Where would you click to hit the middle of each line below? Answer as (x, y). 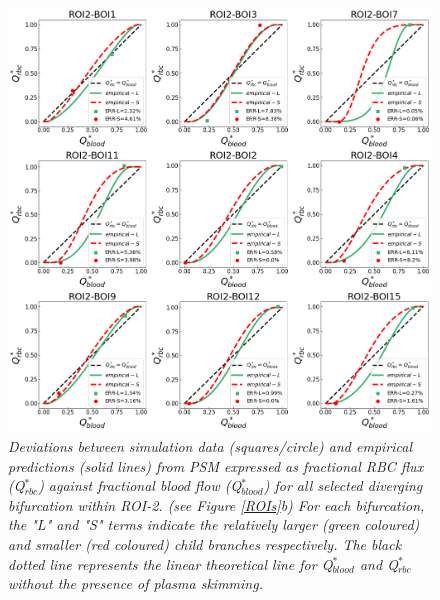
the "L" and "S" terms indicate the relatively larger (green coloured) (214, 524)
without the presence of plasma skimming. (135, 583)
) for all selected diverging (343, 485)
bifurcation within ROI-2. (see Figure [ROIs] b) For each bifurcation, (216, 504)
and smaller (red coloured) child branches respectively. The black (205, 543)
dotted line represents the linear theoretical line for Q (170, 563)
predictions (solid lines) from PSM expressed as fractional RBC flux (216, 465)
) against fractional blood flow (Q (140, 485)
